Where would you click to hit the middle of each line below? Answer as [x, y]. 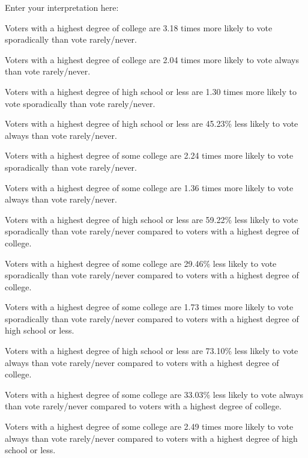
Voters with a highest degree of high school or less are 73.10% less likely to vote [152, 351]
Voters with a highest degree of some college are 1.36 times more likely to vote [149, 187]
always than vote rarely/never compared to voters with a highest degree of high [151, 438]
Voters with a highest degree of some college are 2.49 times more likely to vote [149, 426]
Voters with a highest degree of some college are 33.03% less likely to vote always [154, 394]
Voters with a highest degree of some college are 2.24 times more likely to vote [149, 155]
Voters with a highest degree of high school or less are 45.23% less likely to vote [152, 124]
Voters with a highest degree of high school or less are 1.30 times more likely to [151, 91]
